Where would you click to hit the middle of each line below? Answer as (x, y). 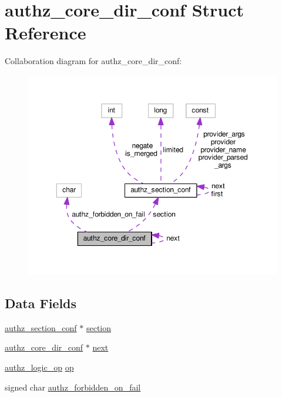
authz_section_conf (41, 327)
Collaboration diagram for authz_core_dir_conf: (93, 61)
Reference (46, 33)
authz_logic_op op (39, 367)
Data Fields (41, 303)
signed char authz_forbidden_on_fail (73, 387)
